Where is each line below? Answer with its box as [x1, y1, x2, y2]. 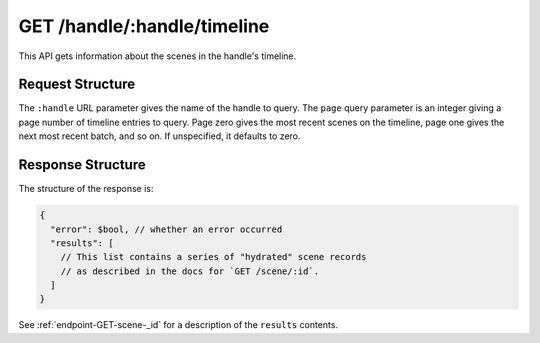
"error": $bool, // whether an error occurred [50, 223, 283, 235]
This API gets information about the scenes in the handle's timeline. [18, 50, 297, 62]
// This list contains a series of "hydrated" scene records [60, 251, 367, 263]
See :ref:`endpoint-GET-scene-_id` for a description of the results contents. [18, 319, 339, 331]
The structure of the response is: [18, 183, 154, 195]
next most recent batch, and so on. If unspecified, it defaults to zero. [18, 130, 301, 142]
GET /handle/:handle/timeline [18, 15, 270, 37]
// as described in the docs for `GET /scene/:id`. [60, 265, 320, 277]
